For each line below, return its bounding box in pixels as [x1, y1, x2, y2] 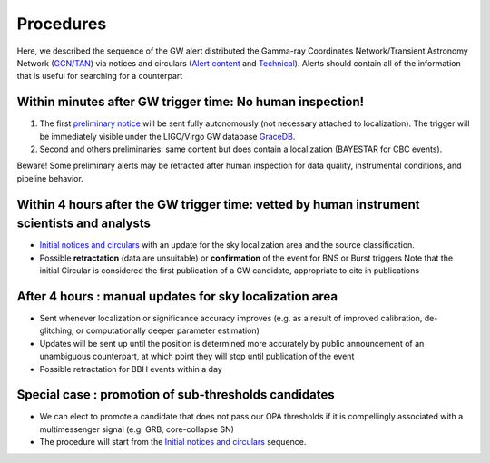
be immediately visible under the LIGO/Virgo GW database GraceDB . [39, 131, 296, 142]
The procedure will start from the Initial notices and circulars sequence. [39, 437, 307, 448]
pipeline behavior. [16, 172, 83, 183]
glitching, [39, 325, 74, 336]
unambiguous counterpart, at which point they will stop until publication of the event [39, 350, 355, 362]
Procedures [16, 14, 107, 34]
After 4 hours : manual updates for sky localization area [16, 289, 338, 304]
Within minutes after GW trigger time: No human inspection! [16, 94, 365, 110]
